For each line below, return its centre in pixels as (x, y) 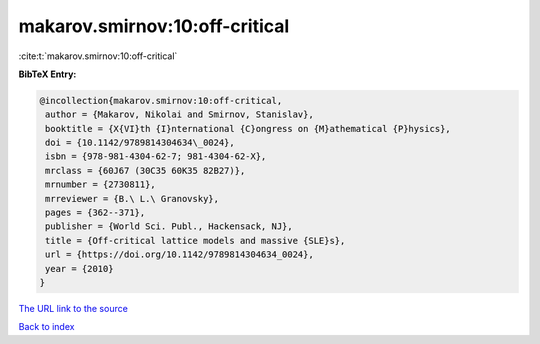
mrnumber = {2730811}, (101, 184)
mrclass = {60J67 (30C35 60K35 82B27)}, (145, 170)
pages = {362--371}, (95, 213)
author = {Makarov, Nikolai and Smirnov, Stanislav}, (179, 114)
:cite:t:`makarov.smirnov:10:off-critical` (98, 56)
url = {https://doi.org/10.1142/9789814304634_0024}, (179, 254)
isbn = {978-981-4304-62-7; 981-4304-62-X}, (156, 156)
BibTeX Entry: (47, 74)
